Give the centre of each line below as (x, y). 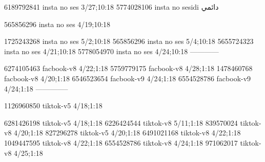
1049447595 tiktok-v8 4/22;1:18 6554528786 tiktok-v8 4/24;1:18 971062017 (121, 142)
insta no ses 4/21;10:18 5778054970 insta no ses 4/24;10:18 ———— (111, 51)
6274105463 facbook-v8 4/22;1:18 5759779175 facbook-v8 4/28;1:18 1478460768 (128, 68)
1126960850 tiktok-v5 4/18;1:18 (53, 106)
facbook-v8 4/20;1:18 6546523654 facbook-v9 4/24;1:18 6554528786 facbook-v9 (128, 78)
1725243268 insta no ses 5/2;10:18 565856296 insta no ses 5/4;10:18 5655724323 (129, 41)
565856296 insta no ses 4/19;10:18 (57, 24)
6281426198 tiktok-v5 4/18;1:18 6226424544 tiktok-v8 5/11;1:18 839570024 (121, 122)
